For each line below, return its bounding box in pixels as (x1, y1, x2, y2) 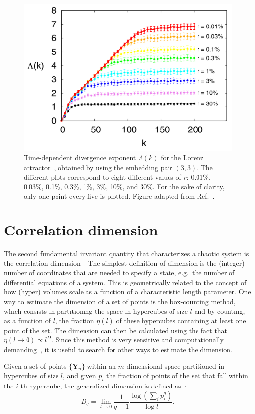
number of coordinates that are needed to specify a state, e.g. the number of (4, 267, 235, 278)
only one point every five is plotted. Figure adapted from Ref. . (24, 191, 215, 201)
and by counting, (194, 306, 245, 316)
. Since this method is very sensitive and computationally (51, 335, 224, 345)
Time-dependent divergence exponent (24, 152, 136, 162)
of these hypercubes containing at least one (116, 315, 246, 326)
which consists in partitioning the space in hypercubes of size (4, 306, 188, 316)
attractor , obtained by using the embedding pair (24, 162, 172, 172)
